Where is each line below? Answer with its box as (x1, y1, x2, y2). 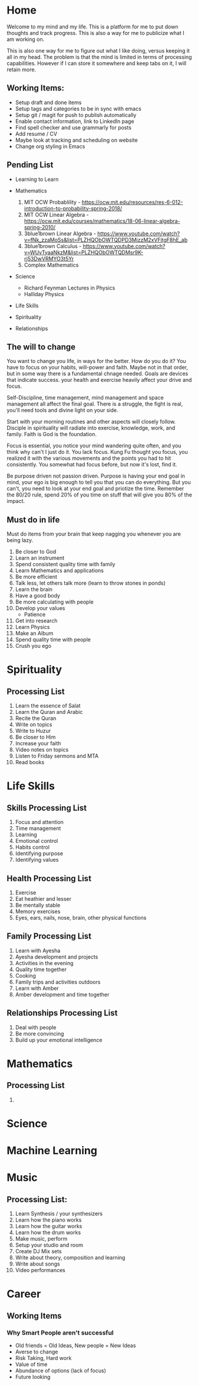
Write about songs (15, 1260, 61, 1267)
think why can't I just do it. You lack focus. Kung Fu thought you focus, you (6, 449, 188, 456)
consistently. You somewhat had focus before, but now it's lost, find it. (6, 461, 177, 468)
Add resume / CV (15, 130, 58, 137)
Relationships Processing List (6, 1008, 118, 1018)
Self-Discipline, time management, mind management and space (6, 394, 164, 401)
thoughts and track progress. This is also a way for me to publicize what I (6, 29, 184, 36)
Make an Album (15, 630, 54, 637)
